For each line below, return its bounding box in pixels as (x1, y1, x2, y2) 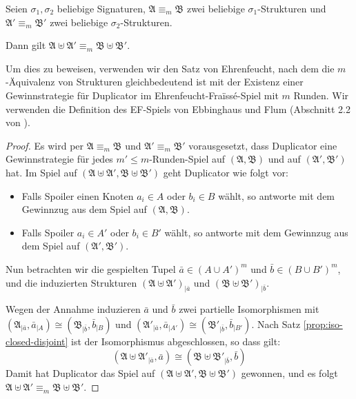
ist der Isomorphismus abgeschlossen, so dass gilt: (71, 334, 281, 348)
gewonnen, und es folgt (241, 366, 338, 380)
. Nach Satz (251, 316, 301, 331)
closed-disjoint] (6, 334, 68, 348)
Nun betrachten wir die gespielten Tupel (6, 261, 176, 276)
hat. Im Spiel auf (6, 165, 77, 179)
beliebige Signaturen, (57, 1, 146, 15)
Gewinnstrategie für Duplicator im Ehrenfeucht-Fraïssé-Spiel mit (6, 88, 279, 102)
